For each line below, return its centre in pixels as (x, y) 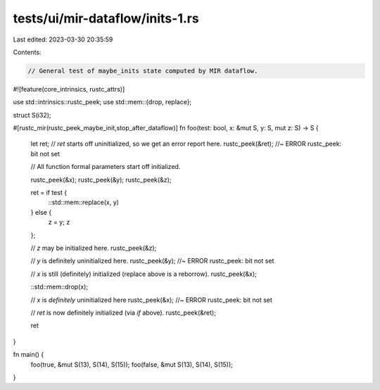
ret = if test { (49, 193)
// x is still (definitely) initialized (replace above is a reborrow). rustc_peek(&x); (144, 274)
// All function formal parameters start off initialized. (106, 167)
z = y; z (59, 222)
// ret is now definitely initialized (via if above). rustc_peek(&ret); (123, 313)
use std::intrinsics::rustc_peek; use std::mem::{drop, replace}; (102, 102)
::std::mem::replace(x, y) (84, 202)
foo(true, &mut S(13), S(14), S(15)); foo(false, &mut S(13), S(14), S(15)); (132, 364)
